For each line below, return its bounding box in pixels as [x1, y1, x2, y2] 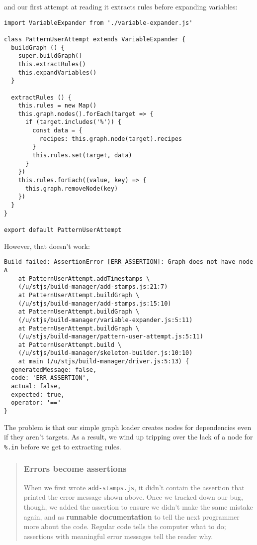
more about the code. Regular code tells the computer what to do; [23, 521, 226, 532]
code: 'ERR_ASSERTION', [11, 374, 89, 382]
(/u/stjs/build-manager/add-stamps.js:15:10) [18, 300, 171, 307]
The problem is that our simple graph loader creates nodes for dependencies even [4, 422, 252, 432]
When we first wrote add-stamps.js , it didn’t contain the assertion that [23, 482, 245, 492]
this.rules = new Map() [18, 102, 97, 109]
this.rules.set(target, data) [32, 152, 132, 159]
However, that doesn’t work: [4, 240, 90, 251]
